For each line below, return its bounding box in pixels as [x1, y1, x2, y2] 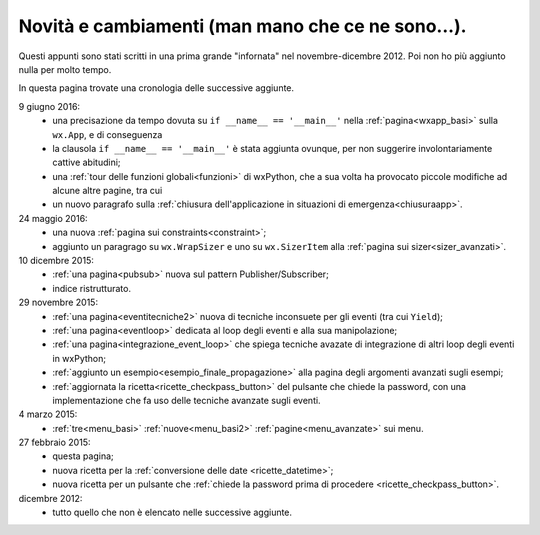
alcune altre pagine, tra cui [52, 185, 163, 197]
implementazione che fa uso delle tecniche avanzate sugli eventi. [52, 394, 321, 406]
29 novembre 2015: [18, 296, 99, 309]
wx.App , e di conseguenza [52, 128, 163, 140]
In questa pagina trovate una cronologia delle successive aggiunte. [18, 82, 295, 94]
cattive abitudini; [52, 156, 121, 169]
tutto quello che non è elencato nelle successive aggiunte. [52, 506, 293, 519]
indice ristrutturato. [52, 282, 132, 294]
